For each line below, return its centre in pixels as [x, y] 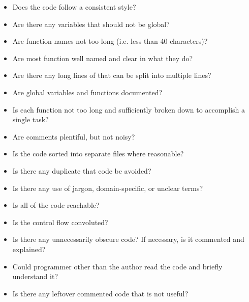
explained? [29, 249]
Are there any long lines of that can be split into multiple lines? [112, 75]
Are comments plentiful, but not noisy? [74, 136]
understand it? [35, 276]
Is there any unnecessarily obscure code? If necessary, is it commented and [128, 239]
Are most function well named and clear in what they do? [103, 58]
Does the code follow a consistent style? [74, 7]
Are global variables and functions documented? [87, 92]
